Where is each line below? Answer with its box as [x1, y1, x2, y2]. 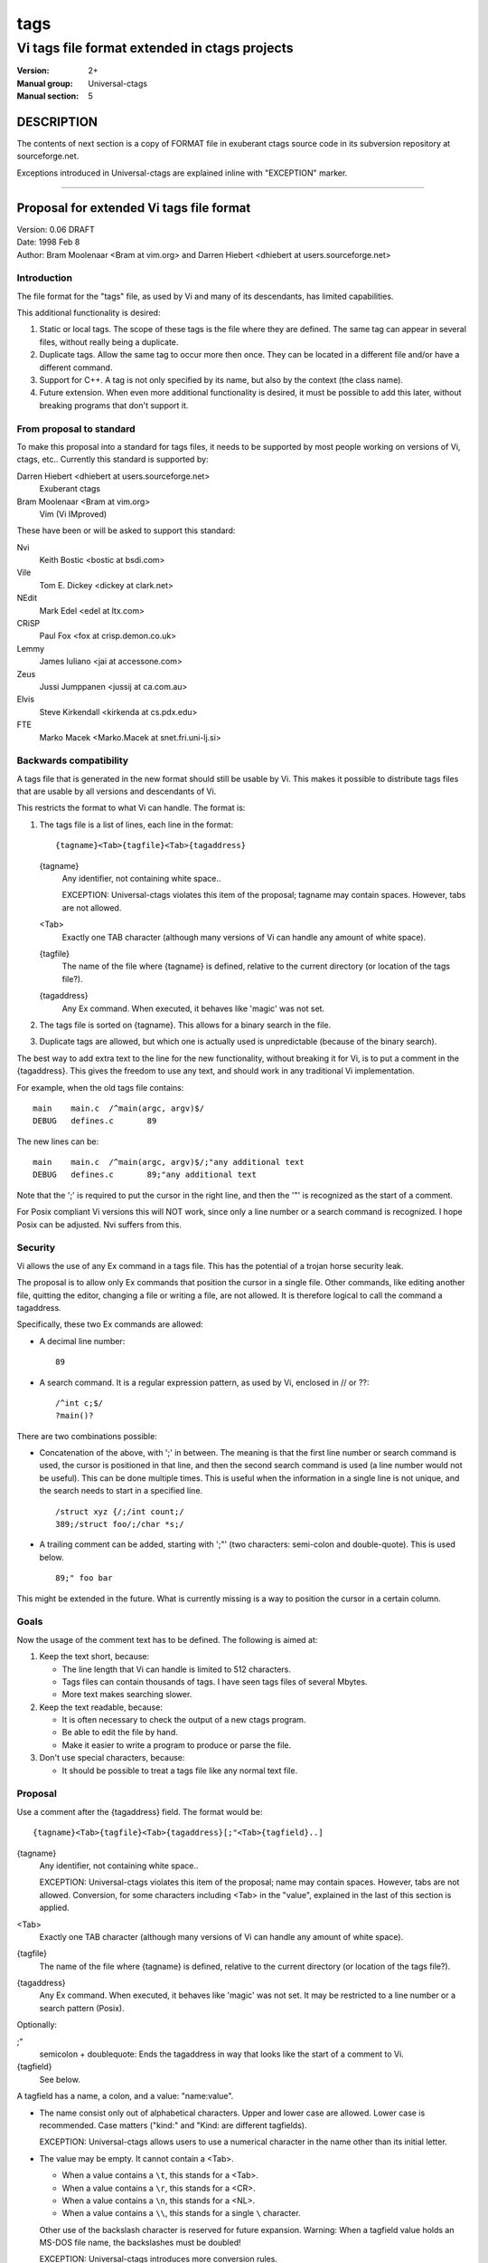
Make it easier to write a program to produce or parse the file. [61, 1739, 292, 1751]
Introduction [16, 272, 72, 284]
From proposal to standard [16, 422, 136, 434]
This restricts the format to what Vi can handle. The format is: [16, 802, 246, 814]
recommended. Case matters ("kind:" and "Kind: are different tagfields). [39, 2119, 307, 2131]
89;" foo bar [55, 1573, 113, 1583]
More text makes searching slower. [61, 1689, 192, 1700]
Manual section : [16, 91, 80, 101]
